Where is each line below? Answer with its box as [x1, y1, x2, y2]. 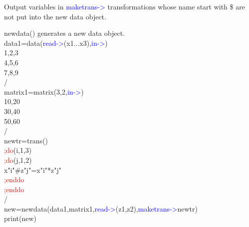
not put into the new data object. [4, 11, 106, 21]
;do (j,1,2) [4, 154, 32, 165]
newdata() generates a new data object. [4, 28, 125, 38]
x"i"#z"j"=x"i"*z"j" [4, 164, 62, 175]
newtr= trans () [4, 135, 48, 145]
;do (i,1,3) [4, 145, 32, 155]
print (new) [4, 213, 37, 224]
